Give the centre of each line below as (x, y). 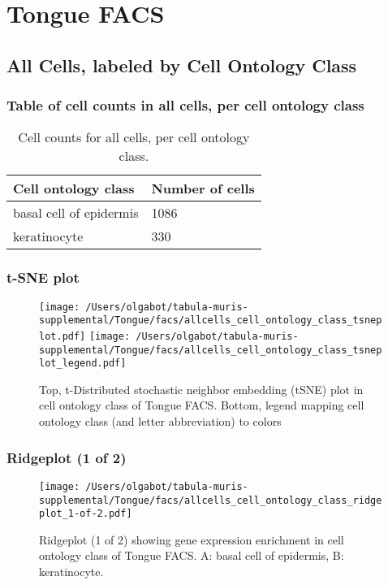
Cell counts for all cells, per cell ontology (134, 137)
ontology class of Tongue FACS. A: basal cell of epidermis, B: (192, 555)
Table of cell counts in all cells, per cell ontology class (185, 105)
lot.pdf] (63, 336)
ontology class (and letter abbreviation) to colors (160, 421)
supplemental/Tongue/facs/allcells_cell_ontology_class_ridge (211, 500)
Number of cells (203, 188)
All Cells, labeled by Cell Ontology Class (182, 65)
